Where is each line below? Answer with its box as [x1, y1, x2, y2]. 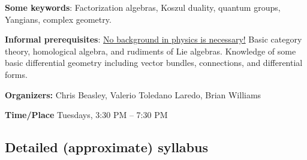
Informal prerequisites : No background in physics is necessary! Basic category [5, 33, 302, 46]
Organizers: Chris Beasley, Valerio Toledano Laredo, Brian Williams [5, 88, 261, 101]
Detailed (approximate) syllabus [5, 138, 208, 156]
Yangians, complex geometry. [5, 13, 112, 25]
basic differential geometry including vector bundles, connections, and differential [5, 56, 303, 69]
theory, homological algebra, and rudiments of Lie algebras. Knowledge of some [5, 44, 296, 57]
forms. [5, 68, 28, 80]
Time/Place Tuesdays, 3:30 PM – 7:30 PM [5, 108, 168, 121]
